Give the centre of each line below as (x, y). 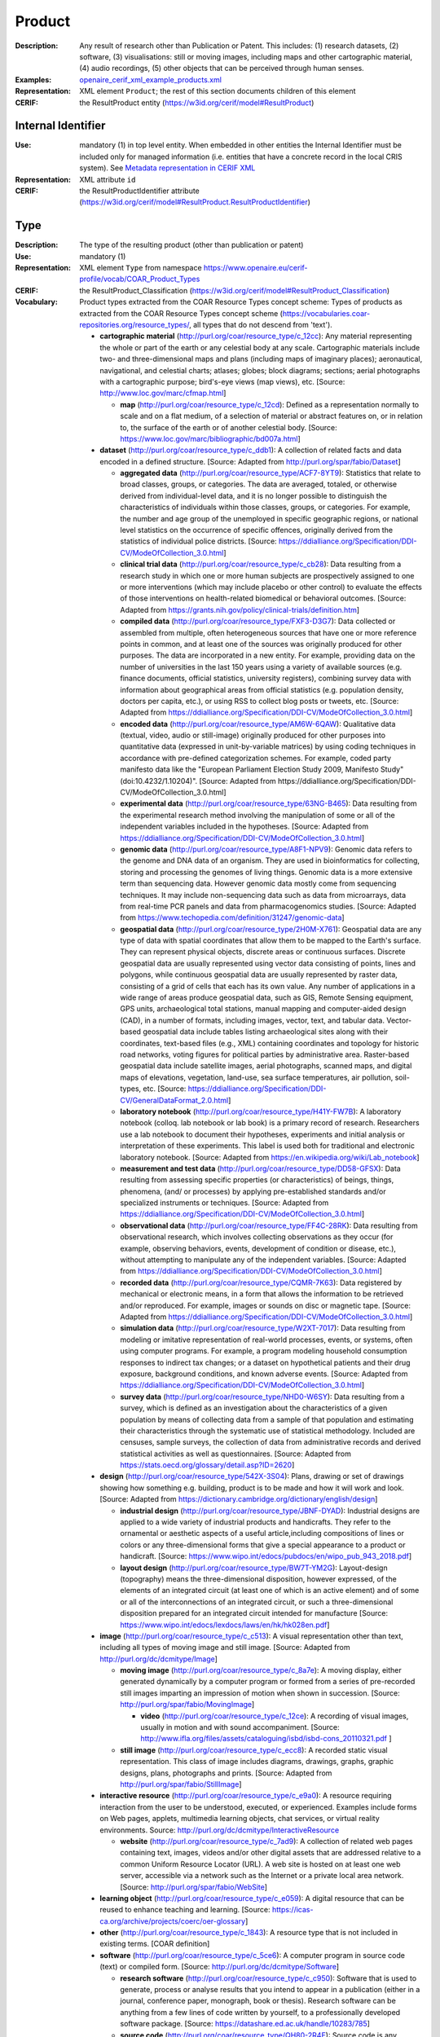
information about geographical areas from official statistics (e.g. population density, (262, 689)
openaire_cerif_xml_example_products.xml (150, 79)
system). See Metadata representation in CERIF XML (167, 168)
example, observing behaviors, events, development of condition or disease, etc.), (258, 1248)
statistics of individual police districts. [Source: (198, 541)
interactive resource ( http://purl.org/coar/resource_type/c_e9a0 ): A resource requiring (246, 1796)
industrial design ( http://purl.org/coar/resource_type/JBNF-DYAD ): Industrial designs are (270, 1511)
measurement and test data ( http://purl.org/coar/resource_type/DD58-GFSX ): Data (260, 1168)
